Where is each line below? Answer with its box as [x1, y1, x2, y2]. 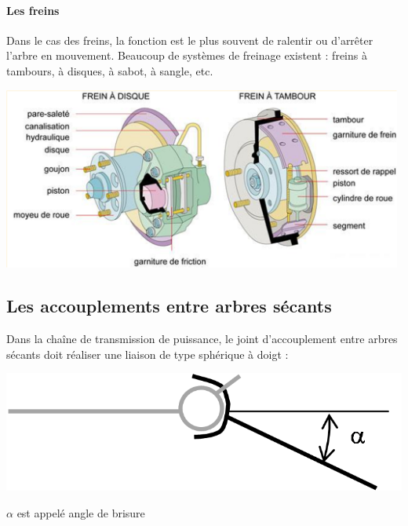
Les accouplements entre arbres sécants [6, 294, 332, 318]
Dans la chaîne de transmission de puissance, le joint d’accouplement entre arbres [6, 331, 398, 347]
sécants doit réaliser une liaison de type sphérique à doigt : [6, 345, 289, 362]
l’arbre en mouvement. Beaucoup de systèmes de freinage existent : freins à [6, 47, 367, 64]
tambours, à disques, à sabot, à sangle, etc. [6, 62, 213, 79]
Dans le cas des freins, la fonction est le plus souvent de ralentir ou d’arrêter [6, 31, 373, 48]
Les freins [6, 2, 60, 18]
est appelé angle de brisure [16, 505, 145, 521]
